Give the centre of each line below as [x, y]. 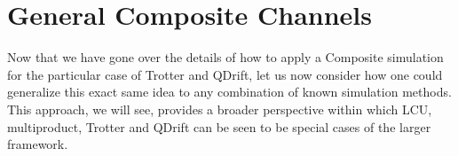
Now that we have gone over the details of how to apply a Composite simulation [225, 57]
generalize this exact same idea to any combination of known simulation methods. [229, 92]
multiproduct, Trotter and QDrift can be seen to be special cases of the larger [219, 126]
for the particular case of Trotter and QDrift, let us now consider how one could [225, 74]
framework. [38, 144]
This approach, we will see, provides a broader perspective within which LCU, [220, 109]
